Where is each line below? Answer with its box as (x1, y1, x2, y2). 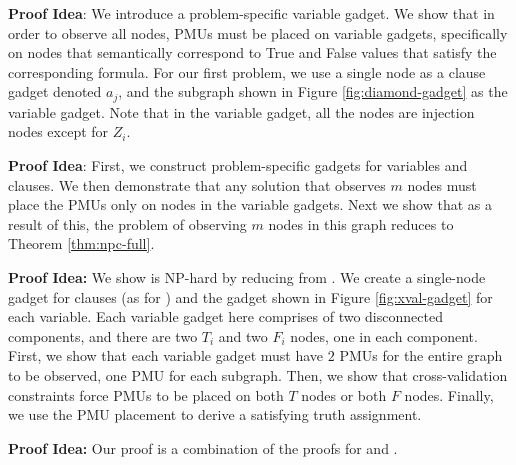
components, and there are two (8, 325, 198, 346)
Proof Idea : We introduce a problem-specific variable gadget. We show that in (8, 3, 495, 23)
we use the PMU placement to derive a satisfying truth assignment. (8, 404, 422, 425)
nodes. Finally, (404, 384, 494, 405)
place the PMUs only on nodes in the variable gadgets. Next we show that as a (8, 194, 492, 215)
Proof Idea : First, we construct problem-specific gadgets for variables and (8, 155, 468, 176)
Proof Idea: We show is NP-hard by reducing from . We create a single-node (8, 266, 486, 287)
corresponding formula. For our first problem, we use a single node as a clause (8, 61, 486, 82)
